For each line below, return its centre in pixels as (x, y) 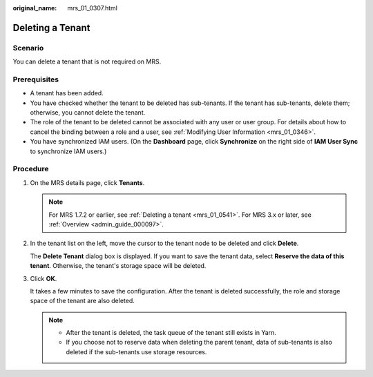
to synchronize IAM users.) (68, 151)
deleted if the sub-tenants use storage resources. (136, 351)
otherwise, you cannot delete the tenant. (88, 113)
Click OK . (44, 278)
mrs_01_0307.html (92, 8)
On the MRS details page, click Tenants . (87, 182)
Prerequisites (36, 79)
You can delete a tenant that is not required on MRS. (87, 61)
